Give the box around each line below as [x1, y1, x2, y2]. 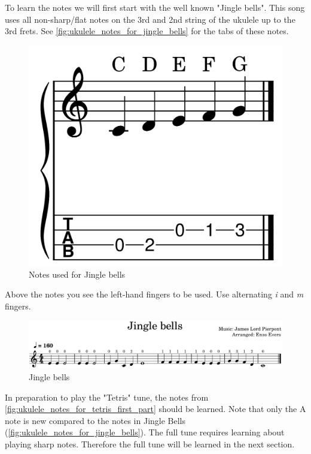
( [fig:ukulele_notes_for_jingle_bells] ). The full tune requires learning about [5, 426, 285, 438]
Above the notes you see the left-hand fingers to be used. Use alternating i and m [5, 288, 304, 300]
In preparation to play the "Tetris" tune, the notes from [5, 390, 209, 403]
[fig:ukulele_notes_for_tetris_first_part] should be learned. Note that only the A [5, 402, 306, 415]
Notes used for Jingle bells [29, 267, 126, 280]
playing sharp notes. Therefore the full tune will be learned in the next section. [5, 437, 295, 450]
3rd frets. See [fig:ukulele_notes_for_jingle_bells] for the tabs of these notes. [5, 25, 289, 37]
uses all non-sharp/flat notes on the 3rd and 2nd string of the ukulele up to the [5, 13, 295, 25]
